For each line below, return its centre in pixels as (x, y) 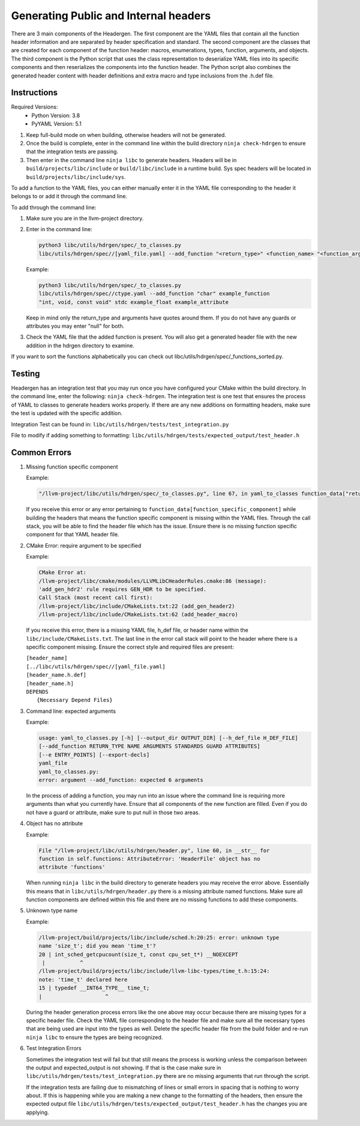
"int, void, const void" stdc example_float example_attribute (134, 302)
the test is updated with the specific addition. (67, 413)
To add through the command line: (54, 207)
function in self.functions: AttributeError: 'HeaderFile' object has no (149, 858)
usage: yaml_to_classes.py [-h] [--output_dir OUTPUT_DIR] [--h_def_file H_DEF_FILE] (168, 738)
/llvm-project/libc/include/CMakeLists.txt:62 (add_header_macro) (138, 615)
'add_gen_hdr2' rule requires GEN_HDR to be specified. (123, 589)
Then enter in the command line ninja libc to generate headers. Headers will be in (131, 160)
